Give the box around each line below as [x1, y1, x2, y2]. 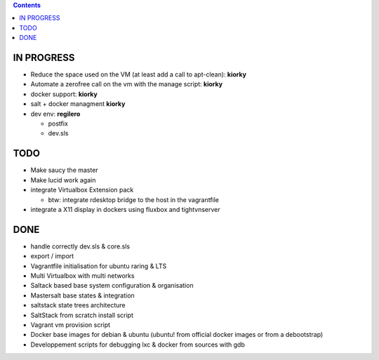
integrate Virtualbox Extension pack [30, 186, 134, 194]
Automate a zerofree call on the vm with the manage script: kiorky [30, 80, 223, 88]
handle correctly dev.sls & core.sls [30, 242, 131, 251]
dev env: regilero [30, 109, 81, 118]
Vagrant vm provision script [30, 320, 111, 329]
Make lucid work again [30, 175, 96, 184]
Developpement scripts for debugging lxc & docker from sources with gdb [30, 340, 245, 349]
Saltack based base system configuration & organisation [30, 281, 194, 290]
